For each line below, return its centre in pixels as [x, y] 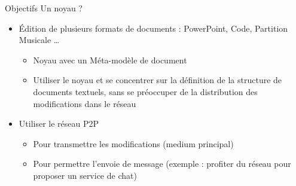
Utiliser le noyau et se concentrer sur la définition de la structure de [158, 80]
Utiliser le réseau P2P [59, 124]
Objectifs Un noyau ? [44, 8]
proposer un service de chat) [85, 175]
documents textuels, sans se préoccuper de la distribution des [145, 91]
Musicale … [39, 40]
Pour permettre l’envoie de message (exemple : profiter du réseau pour [162, 164]
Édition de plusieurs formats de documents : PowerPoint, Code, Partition [153, 28]
